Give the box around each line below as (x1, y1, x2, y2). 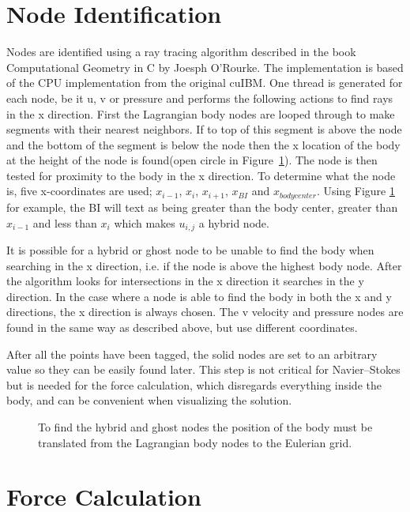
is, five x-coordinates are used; (6, 183, 152, 199)
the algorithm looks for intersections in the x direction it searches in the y (6, 273, 364, 289)
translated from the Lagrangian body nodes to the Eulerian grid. (38, 434, 352, 450)
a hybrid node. (198, 214, 269, 231)
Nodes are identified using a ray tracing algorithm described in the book (6, 43, 356, 60)
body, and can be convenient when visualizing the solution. (6, 392, 292, 408)
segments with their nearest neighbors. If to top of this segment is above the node (6, 121, 402, 137)
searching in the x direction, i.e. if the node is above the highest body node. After (6, 257, 402, 273)
